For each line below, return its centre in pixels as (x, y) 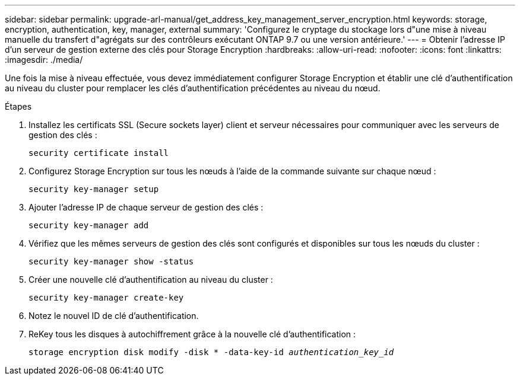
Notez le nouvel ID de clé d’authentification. (114, 316)
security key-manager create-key (106, 298)
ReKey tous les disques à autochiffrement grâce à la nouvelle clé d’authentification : (192, 334)
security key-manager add (89, 225)
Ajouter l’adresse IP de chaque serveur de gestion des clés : (146, 207)
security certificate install (99, 153)
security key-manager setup (94, 189)
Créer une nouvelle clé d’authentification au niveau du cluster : (151, 280)
